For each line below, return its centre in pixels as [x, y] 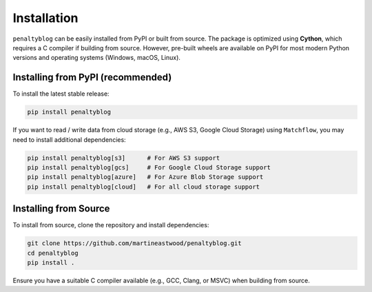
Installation [45, 18]
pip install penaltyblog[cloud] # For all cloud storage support [144, 187]
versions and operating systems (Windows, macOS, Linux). [96, 58]
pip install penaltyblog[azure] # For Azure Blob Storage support [145, 177]
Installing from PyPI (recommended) [92, 77]
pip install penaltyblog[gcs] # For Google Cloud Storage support [149, 167]
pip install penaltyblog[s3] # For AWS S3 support [124, 158]
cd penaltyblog [53, 253]
